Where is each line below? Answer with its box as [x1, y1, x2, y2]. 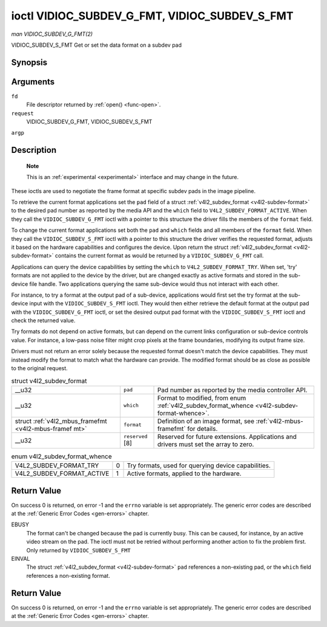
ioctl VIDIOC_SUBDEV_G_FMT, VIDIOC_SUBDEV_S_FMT [11, 9, 294, 22]
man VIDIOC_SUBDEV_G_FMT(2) [11, 30, 93, 38]
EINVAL [11, 555, 30, 563]
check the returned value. [11, 317, 76, 324]
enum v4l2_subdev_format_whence [11, 452, 112, 461]
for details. [187, 424, 218, 433]
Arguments [11, 76, 55, 87]
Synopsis [11, 57, 48, 67]
